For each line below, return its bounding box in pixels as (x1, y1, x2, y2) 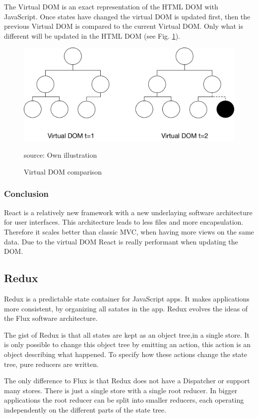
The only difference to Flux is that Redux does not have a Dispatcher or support (4, 375, 250, 386)
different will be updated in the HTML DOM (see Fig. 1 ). (4, 30, 180, 41)
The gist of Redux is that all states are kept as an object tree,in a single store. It (4, 329, 250, 340)
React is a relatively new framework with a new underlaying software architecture (4, 207, 253, 217)
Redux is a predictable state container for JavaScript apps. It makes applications (4, 293, 250, 303)
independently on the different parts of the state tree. (4, 404, 166, 415)
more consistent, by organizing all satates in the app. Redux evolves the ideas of (4, 303, 248, 313)
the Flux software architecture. (4, 313, 98, 323)
